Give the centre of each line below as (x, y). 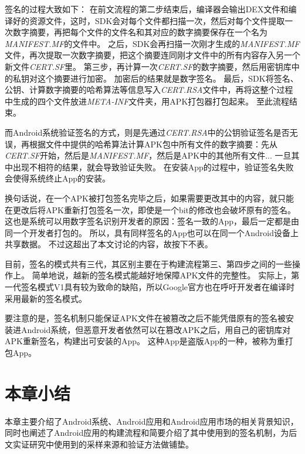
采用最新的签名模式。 (46, 298)
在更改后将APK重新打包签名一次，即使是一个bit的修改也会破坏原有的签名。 (150, 209)
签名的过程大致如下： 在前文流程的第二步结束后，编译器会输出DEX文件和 (147, 9)
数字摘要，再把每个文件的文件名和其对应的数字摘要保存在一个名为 (140, 32)
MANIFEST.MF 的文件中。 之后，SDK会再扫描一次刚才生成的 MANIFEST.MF (152, 43)
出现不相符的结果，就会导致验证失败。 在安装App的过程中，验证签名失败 (153, 167)
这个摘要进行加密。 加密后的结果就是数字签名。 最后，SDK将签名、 (168, 78)
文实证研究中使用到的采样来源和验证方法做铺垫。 (99, 444)
